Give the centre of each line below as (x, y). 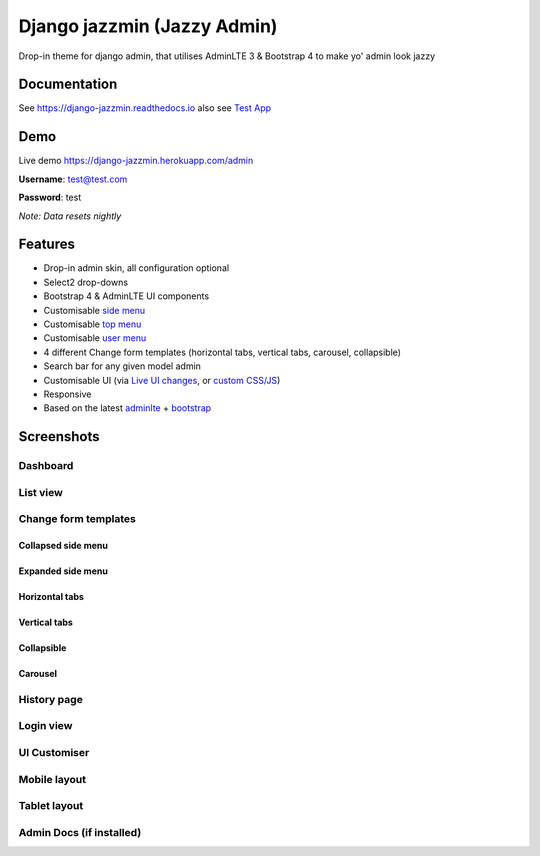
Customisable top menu (92, 324)
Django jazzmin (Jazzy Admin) (148, 26)
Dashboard (46, 466)
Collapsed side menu (63, 546)
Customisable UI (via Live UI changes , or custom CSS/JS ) (162, 380)
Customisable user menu (95, 338)
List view (41, 492)
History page (51, 699)
